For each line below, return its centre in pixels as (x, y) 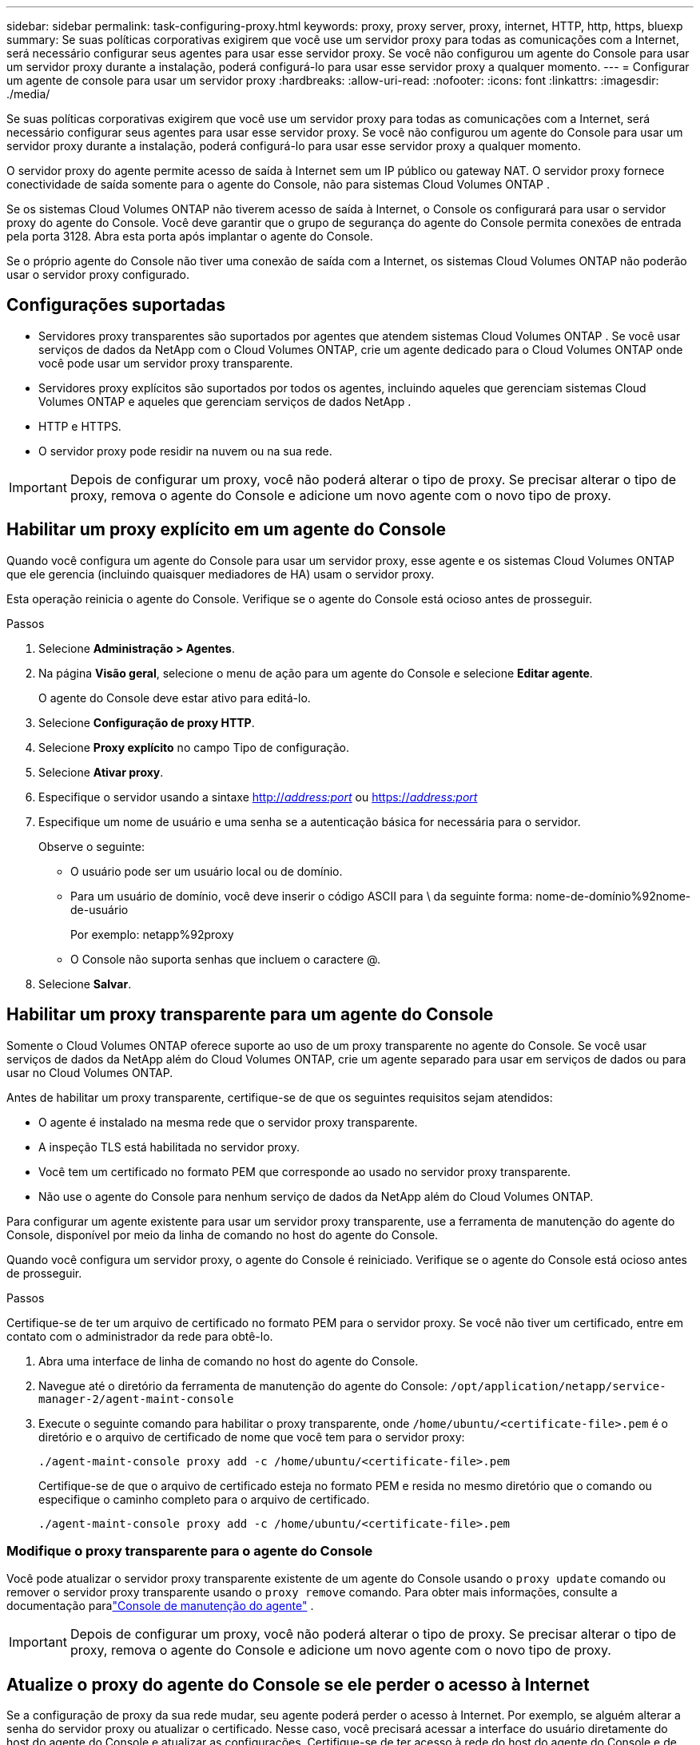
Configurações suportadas (116, 305)
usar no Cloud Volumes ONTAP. (90, 1072)
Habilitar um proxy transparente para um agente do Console (250, 1015)
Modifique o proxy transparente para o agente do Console (190, 1550)
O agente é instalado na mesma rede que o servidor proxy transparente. (228, 1122)
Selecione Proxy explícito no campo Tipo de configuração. (194, 747)
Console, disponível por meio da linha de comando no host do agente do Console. (223, 1234)
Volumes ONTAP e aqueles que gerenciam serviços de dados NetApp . (225, 401)
